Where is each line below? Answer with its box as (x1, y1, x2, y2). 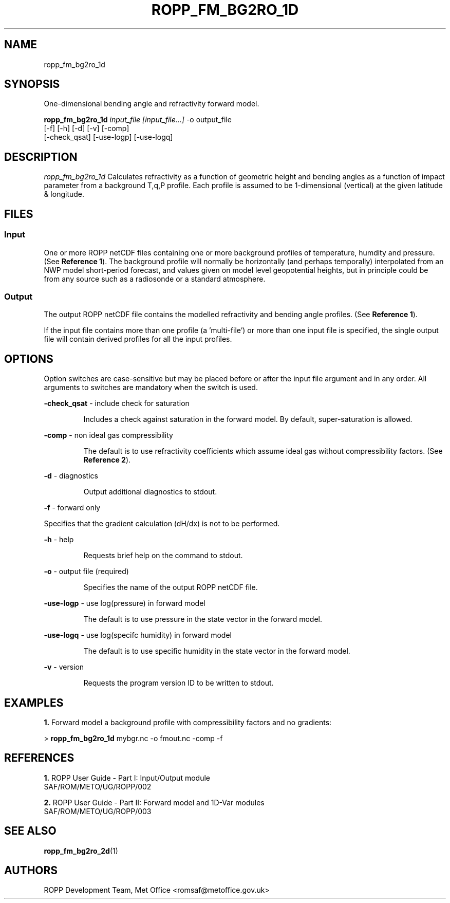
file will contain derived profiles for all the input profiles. (44, 335, 232, 344)
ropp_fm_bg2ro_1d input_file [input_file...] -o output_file (44, 115, 232, 124)
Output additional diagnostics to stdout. (83, 487, 217, 496)
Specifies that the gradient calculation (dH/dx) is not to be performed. (44, 519, 280, 528)
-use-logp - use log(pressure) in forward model (44, 599, 205, 608)
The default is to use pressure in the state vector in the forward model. (83, 615, 322, 624)
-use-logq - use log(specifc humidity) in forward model (44, 631, 232, 640)
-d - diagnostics (44, 471, 98, 481)
